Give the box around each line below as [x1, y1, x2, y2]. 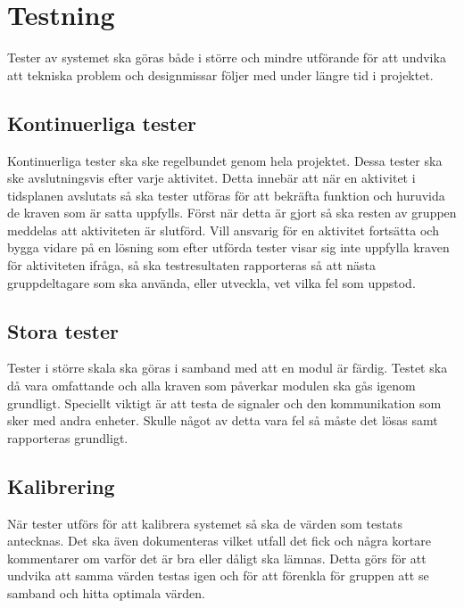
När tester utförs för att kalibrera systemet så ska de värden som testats [7, 514, 403, 532]
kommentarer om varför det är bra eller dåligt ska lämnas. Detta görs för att [7, 548, 427, 567]
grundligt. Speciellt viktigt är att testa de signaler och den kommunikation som [7, 393, 442, 412]
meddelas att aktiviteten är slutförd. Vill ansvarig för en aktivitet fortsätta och [7, 220, 439, 239]
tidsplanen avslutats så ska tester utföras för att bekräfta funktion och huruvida [7, 185, 445, 204]
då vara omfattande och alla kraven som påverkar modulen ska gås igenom [7, 376, 416, 395]
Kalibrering [7, 472, 115, 499]
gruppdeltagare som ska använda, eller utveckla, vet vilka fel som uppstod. [7, 273, 416, 292]
